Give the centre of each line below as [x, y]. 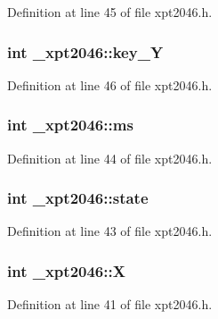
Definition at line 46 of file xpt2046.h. [110, 84]
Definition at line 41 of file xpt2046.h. [110, 304]
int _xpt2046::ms [70, 125]
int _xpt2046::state [78, 198]
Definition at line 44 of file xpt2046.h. [110, 158]
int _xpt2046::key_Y [85, 51]
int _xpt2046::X [66, 270]
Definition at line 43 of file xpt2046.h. [110, 231]
